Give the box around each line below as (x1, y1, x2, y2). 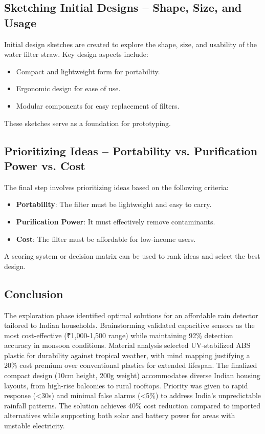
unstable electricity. (4, 420, 65, 431)
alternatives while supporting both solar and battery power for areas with (4, 410, 235, 421)
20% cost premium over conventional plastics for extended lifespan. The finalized (4, 360, 257, 370)
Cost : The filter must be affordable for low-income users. (16, 233, 196, 244)
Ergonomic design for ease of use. (16, 83, 121, 94)
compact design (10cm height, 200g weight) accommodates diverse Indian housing (4, 370, 260, 381)
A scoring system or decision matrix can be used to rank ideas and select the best (4, 251, 260, 261)
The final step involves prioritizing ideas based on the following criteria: (4, 181, 229, 192)
